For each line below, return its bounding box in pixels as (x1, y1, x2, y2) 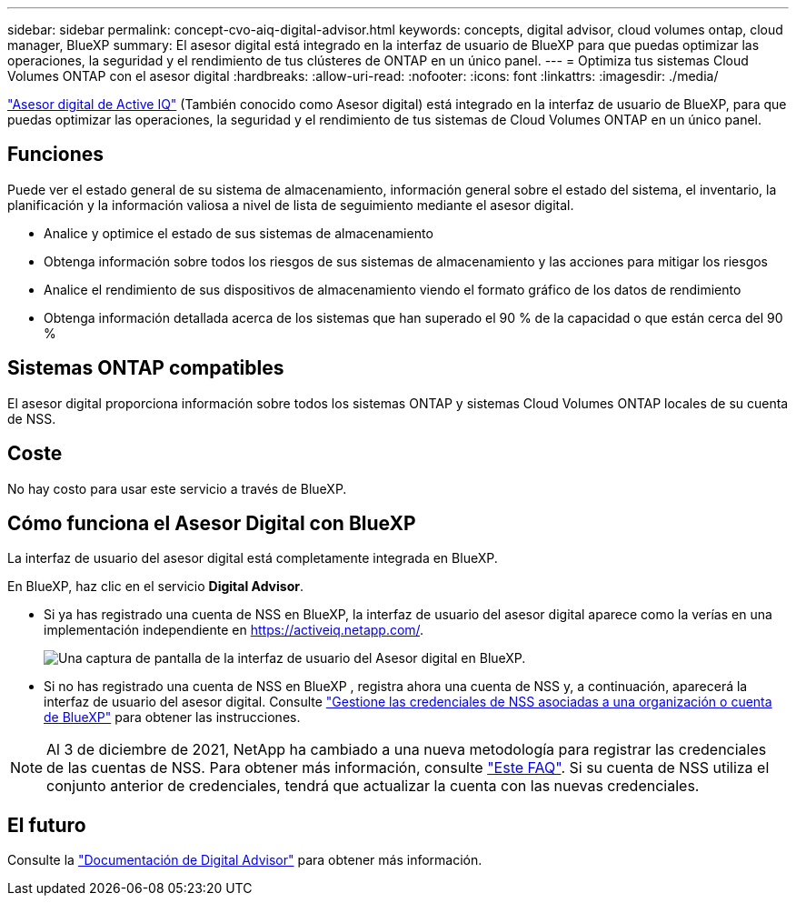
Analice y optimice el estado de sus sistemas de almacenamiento (44, 225, 433, 241)
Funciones (7, 143, 104, 166)
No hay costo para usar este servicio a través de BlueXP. (7, 480, 347, 497)
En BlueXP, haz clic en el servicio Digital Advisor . (7, 578, 303, 595)
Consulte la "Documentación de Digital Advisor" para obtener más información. (7, 852, 483, 868)
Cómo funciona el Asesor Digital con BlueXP (7, 511, 416, 535)
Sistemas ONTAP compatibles (7, 356, 284, 380)
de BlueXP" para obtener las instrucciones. (44, 709, 301, 726)
